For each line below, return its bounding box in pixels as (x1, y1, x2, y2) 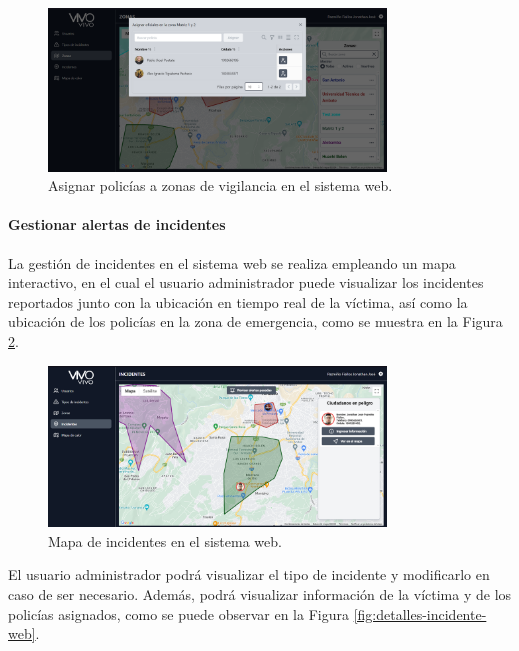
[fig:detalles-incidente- (353, 603, 487, 624)
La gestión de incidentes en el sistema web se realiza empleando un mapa (8, 252, 456, 273)
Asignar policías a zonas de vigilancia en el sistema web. (48, 175, 393, 196)
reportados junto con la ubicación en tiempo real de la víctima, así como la (8, 291, 468, 312)
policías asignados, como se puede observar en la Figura (8, 603, 349, 624)
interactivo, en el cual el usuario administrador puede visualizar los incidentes (8, 272, 484, 293)
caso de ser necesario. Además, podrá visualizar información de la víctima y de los (8, 584, 512, 604)
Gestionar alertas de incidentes (8, 214, 226, 235)
